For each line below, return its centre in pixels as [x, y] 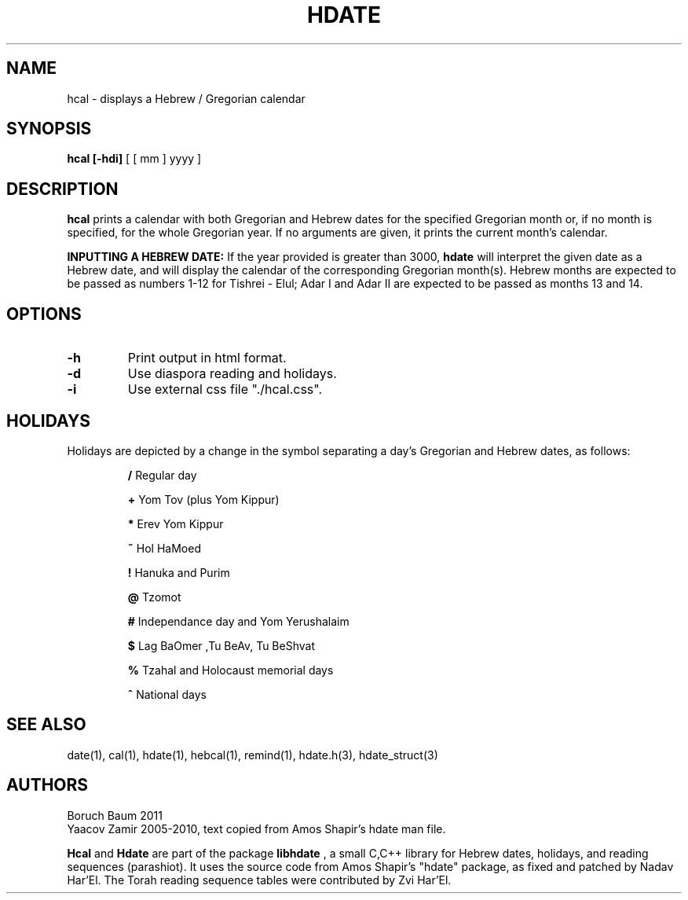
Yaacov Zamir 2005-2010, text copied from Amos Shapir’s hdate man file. [256, 828]
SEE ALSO [46, 725]
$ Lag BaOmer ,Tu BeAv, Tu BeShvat [221, 645]
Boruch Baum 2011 [115, 815]
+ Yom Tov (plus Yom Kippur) [203, 499]
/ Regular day [162, 475]
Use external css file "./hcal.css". [225, 389]
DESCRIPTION [62, 189]
